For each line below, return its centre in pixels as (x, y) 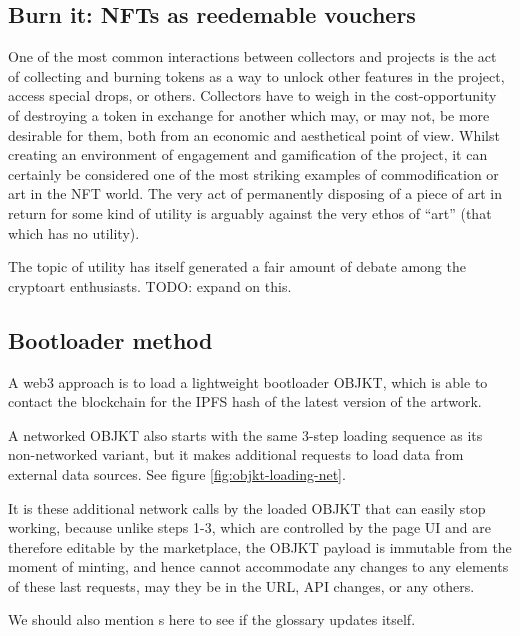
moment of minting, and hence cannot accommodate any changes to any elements (258, 566)
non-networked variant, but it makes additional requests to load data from (236, 454)
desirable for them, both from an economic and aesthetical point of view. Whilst (254, 134)
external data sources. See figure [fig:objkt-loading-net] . (177, 473)
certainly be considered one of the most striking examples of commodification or (253, 173)
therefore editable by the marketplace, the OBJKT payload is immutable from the (260, 546)
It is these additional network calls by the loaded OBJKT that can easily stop (247, 507)
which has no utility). (74, 232)
